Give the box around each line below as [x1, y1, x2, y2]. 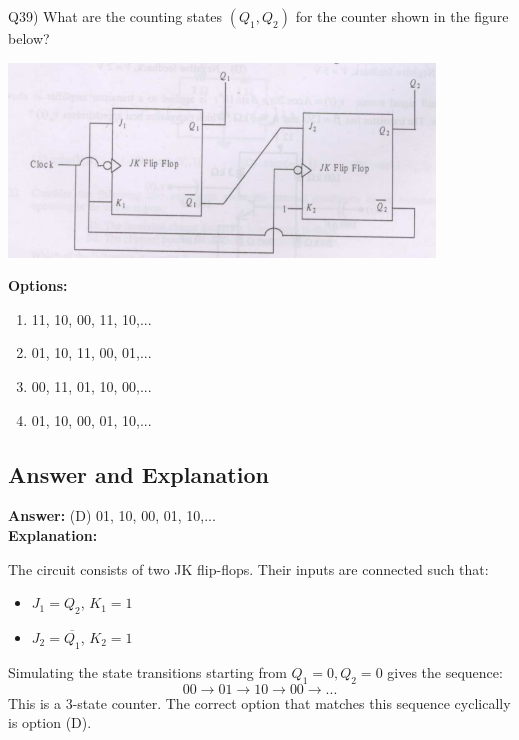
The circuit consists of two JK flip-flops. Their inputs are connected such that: [8, 558, 489, 579]
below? [8, 28, 50, 48]
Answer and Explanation [8, 458, 269, 489]
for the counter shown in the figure [295, 6, 509, 26]
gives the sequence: [387, 661, 503, 682]
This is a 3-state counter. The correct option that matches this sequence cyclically [8, 692, 511, 713]
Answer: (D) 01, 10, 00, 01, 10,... [8, 505, 216, 526]
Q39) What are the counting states [8, 6, 223, 26]
